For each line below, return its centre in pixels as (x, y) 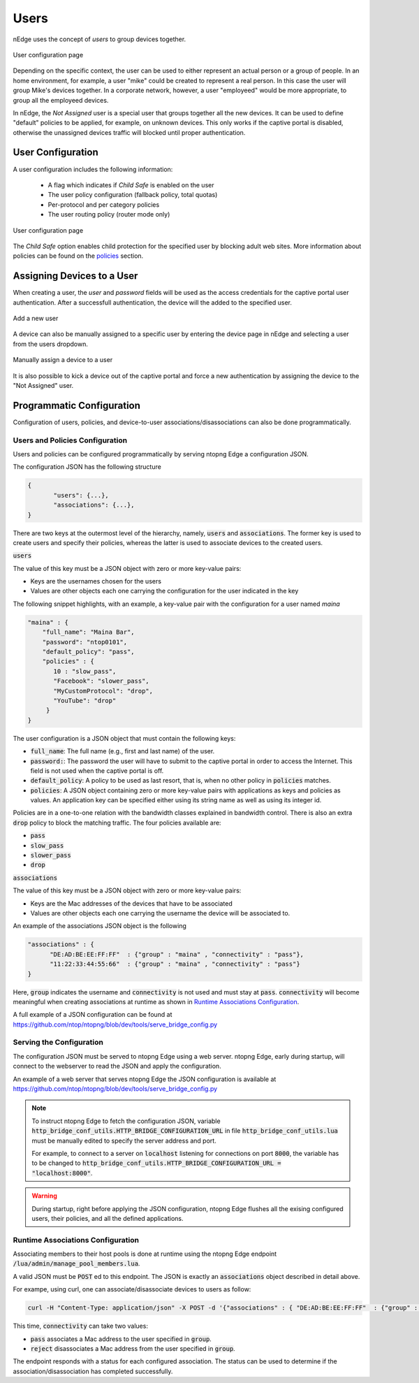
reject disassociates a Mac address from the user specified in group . (133, 1348)
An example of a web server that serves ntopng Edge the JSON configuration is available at (145, 1079)
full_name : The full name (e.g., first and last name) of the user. (123, 751)
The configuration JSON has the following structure (87, 467)
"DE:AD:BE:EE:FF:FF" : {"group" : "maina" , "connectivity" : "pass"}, (177, 954)
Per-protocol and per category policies (104, 204)
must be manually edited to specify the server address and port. (124, 1141)
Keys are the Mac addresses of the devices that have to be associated (132, 903)
